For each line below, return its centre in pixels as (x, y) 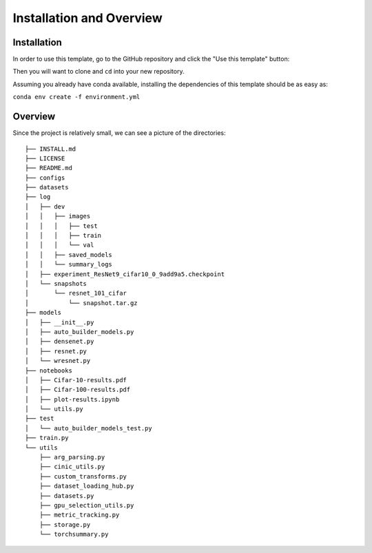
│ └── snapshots (56, 283)
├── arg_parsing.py (72, 457)
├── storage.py (65, 524)
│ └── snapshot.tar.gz (81, 303)
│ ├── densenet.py (60, 342)
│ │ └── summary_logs (69, 264)
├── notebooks (49, 371)
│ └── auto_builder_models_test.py (89, 428)
